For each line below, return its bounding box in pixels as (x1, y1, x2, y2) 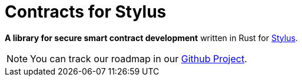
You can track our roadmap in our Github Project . (30, 52, 247, 65)
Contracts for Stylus (5, 2, 167, 22)
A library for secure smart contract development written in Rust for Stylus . (5, 32, 298, 43)
